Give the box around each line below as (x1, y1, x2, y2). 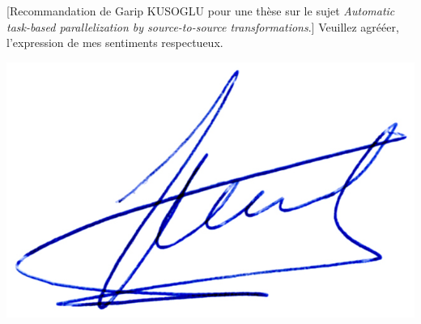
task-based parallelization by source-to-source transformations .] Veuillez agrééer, (6, 18, 399, 35)
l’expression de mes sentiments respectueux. (6, 34, 223, 51)
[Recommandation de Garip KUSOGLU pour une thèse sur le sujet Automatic (6, 2, 395, 19)
